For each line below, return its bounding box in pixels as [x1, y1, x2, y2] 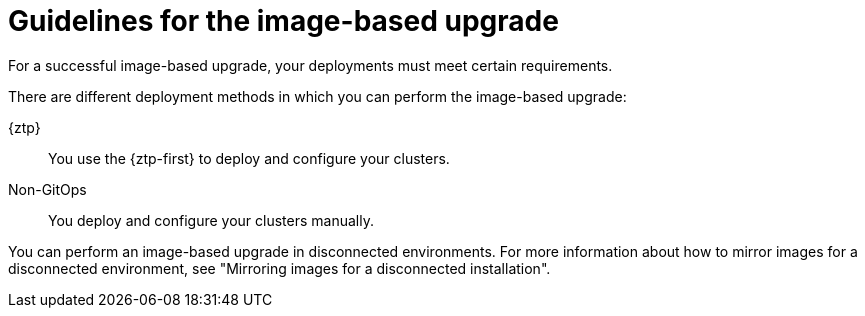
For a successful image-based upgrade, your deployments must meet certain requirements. [8, 56, 613, 74]
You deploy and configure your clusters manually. [48, 211, 374, 229]
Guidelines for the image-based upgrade [8, 4, 559, 38]
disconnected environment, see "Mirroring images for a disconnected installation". [8, 259, 551, 277]
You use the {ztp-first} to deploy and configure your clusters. [48, 149, 450, 167]
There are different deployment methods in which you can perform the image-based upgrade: [8, 87, 627, 105]
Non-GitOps [8, 180, 87, 198]
